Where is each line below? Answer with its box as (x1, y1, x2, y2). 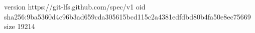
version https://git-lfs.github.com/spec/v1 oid (4, 1, 146, 11)
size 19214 (4, 21, 35, 31)
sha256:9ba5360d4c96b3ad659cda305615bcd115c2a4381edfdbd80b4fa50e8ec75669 (4, 11, 251, 21)
